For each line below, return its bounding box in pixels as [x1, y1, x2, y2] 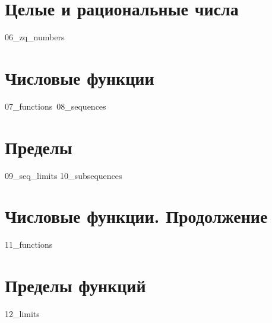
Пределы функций [5, 273, 146, 298]
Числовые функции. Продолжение [5, 204, 268, 228]
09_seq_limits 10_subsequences [5, 169, 122, 181]
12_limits [5, 308, 40, 319]
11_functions [5, 238, 53, 251]
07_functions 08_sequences [5, 100, 106, 112]
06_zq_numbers [5, 31, 65, 43]
